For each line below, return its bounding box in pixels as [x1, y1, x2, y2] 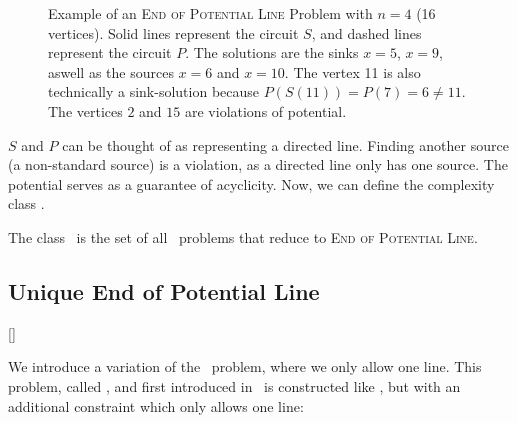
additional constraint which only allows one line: [8, 395, 304, 416]
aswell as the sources [48, 61, 174, 82]
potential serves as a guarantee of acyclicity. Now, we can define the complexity [8, 173, 495, 194]
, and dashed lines [311, 22, 422, 43]
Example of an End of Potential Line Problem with [48, 3, 373, 23]
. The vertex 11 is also [284, 61, 421, 82]
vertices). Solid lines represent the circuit [48, 22, 299, 43]
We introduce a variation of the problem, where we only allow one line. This [8, 356, 482, 377]
